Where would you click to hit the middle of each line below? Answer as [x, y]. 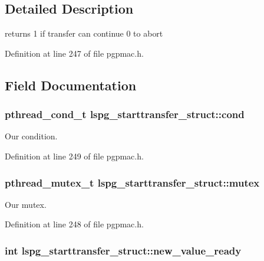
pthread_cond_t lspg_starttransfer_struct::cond [125, 114]
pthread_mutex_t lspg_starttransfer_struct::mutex [132, 182]
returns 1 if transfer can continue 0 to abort [84, 33]
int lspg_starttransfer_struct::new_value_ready [123, 250]
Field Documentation [71, 85]
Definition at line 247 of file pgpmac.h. [74, 53]
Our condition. [31, 136]
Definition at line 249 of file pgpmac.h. [74, 156]
